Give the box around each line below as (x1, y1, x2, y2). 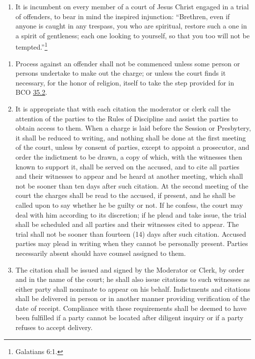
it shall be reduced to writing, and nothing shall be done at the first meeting (15, 132, 246, 142)
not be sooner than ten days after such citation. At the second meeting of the (15, 180, 249, 191)
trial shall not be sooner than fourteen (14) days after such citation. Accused (15, 228, 246, 239)
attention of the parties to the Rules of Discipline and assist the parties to (15, 113, 238, 123)
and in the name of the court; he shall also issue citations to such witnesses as (15, 274, 250, 284)
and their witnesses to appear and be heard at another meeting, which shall (15, 171, 243, 181)
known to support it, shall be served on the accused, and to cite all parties (15, 161, 240, 171)
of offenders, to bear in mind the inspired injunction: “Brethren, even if (15, 11, 230, 21)
